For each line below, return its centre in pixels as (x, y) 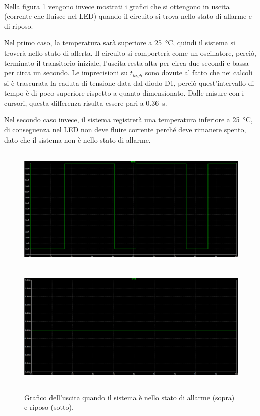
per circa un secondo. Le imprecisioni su (66, 73)
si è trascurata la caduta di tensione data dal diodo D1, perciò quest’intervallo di (129, 83)
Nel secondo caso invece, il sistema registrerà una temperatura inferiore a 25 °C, (128, 120)
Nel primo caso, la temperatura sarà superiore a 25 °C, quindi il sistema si (120, 43)
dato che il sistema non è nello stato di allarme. (77, 139)
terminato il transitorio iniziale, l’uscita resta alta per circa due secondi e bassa (126, 62)
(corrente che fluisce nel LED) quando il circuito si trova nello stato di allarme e (128, 16)
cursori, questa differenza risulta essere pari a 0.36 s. (86, 102)
